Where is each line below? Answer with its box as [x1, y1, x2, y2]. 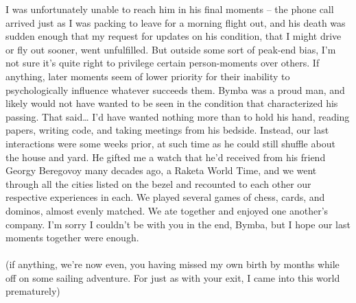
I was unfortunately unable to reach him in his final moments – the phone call [5, 2, 334, 16]
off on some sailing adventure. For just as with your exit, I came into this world [5, 270, 340, 284]
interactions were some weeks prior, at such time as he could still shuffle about [5, 136, 335, 150]
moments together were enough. [5, 230, 139, 245]
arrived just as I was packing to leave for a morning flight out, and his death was [5, 15, 346, 29]
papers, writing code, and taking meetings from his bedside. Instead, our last [5, 123, 329, 137]
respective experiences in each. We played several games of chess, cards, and [5, 190, 325, 204]
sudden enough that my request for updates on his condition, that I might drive [5, 29, 342, 43]
